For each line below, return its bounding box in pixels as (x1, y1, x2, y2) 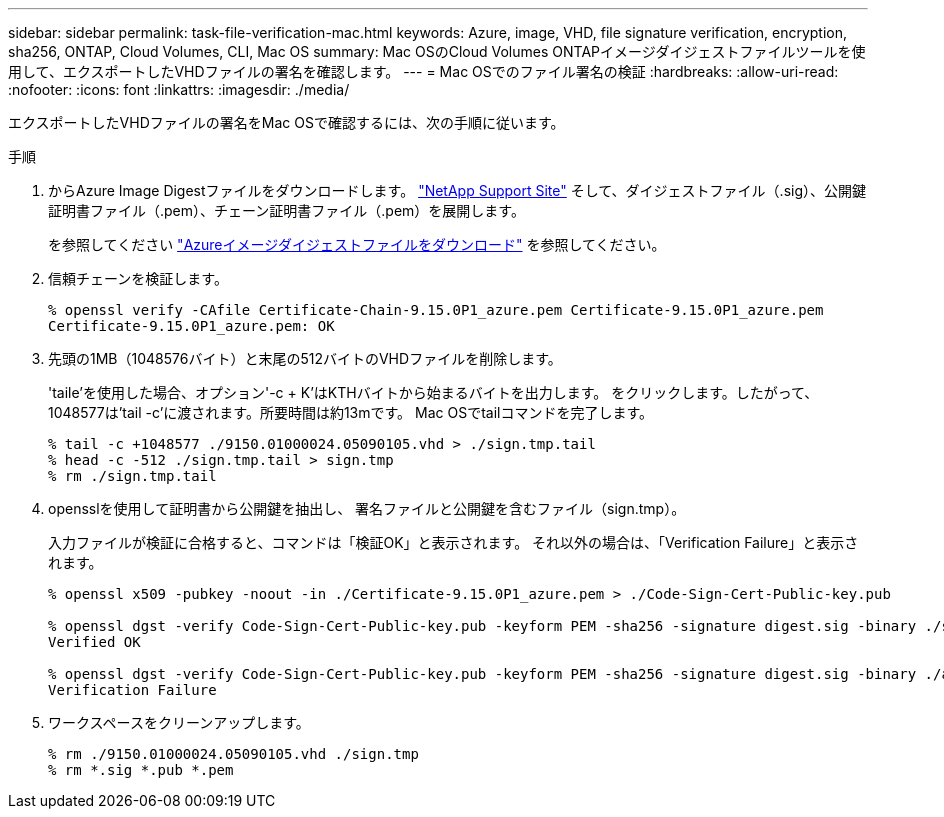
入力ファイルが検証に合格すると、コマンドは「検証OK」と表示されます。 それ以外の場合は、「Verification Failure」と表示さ (48, 534, 859, 551)
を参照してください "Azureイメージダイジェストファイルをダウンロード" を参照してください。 (48, 236, 666, 253)
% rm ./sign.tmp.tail (48, 468, 217, 484)
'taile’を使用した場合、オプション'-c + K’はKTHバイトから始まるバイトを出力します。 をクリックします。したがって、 (48, 384, 819, 401)
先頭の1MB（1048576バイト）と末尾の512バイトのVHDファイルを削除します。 (48, 350, 562, 367)
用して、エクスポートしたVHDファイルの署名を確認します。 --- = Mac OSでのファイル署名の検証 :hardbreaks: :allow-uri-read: (8, 63, 839, 80)
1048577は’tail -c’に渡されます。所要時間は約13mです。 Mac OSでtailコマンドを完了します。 (48, 404, 654, 421)
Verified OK (48, 634, 141, 650)
